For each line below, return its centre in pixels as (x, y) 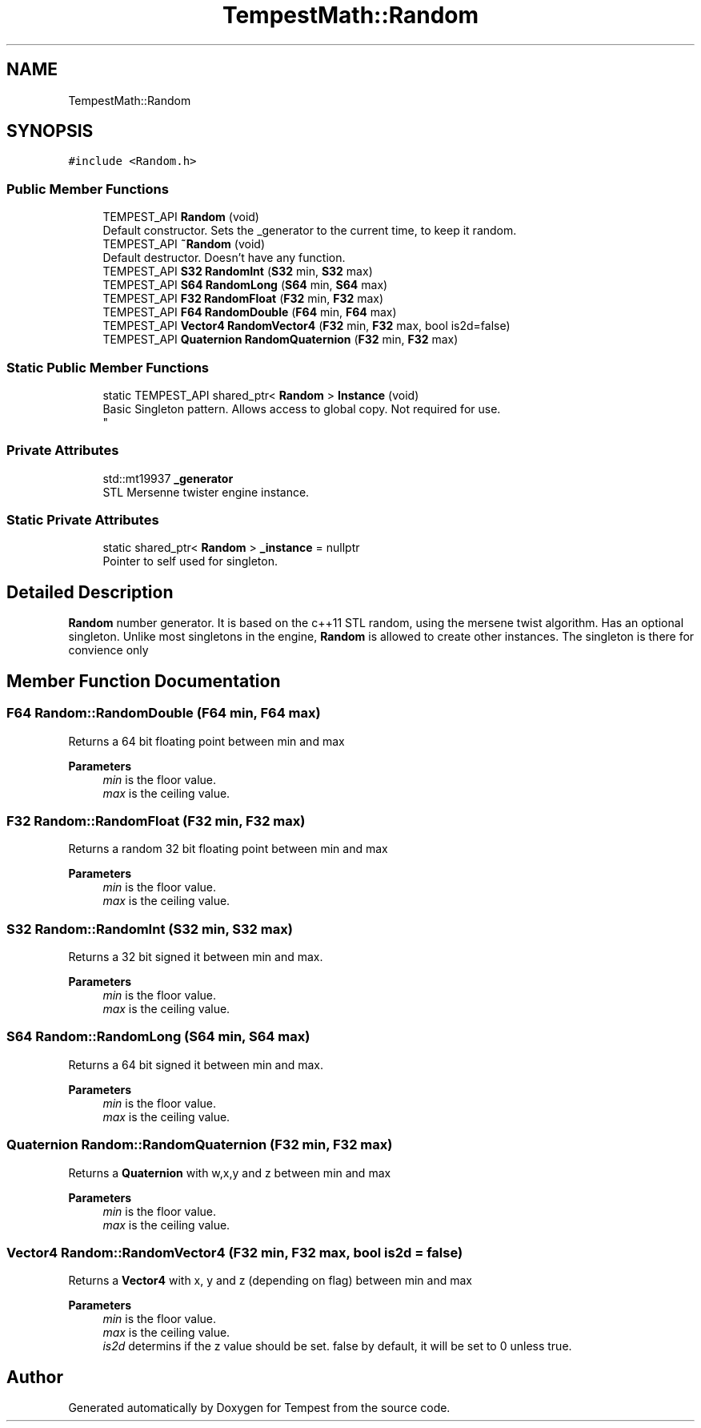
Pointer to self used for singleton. (190, 561)
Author (35, 1377)
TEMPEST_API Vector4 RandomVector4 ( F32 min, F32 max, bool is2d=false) (306, 326)
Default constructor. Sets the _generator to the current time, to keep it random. (310, 231)
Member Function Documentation (144, 681)
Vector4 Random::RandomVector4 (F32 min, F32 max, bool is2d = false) (235, 1252)
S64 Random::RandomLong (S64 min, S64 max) (158, 1037)
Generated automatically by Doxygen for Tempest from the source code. (259, 1408)
